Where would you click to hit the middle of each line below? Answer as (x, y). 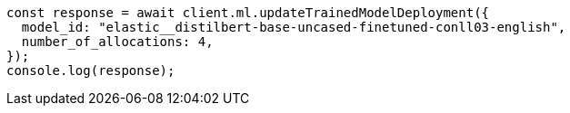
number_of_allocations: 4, (117, 42)
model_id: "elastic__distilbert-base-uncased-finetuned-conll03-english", (294, 27)
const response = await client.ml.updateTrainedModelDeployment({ (248, 13)
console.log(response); (91, 71)
